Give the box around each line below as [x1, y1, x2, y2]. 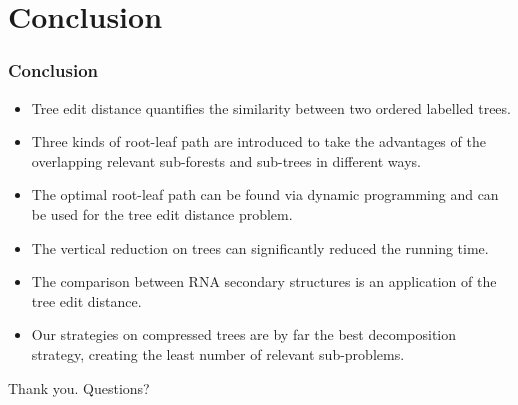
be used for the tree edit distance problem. [31, 203, 293, 224]
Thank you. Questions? [8, 377, 150, 398]
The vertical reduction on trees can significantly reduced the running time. [31, 237, 489, 258]
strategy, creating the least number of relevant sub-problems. [31, 343, 405, 364]
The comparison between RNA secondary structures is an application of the [31, 271, 497, 292]
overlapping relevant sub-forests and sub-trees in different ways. [31, 150, 421, 171]
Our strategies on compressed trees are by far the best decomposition [31, 324, 457, 345]
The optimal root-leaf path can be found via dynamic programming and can [31, 184, 499, 205]
